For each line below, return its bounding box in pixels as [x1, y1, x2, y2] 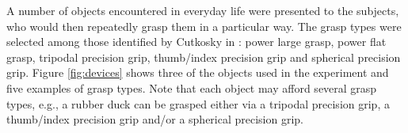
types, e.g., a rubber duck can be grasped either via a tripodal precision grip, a [6, 95, 390, 112]
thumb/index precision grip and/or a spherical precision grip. [6, 111, 304, 127]
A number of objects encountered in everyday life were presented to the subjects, [6, 2, 399, 18]
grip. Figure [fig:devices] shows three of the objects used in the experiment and [6, 64, 389, 81]
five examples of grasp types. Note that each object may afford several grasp [6, 79, 377, 96]
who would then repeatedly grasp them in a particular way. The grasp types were [6, 17, 402, 34]
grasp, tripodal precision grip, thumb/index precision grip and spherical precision [6, 48, 401, 65]
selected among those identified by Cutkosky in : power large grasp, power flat [6, 33, 387, 50]
